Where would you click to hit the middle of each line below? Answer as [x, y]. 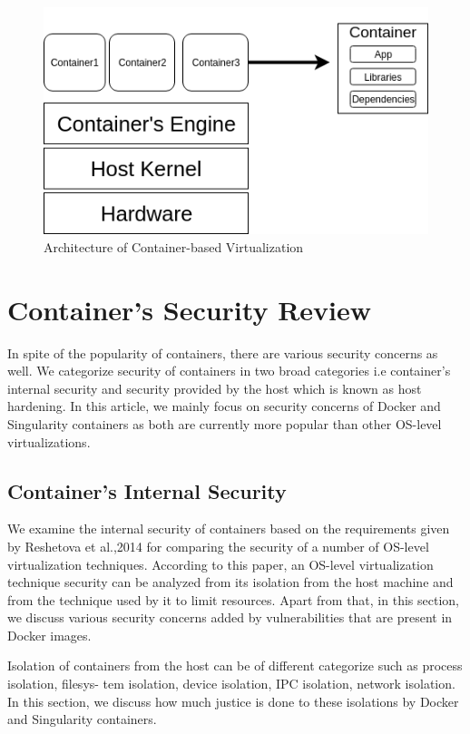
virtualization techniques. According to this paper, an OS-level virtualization [220, 564]
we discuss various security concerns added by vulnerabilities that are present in [230, 617]
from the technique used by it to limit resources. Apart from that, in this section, [233, 599]
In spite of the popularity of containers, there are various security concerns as [223, 352]
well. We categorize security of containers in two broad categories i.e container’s [229, 371]
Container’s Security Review [190, 309]
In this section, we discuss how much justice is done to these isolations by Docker [233, 701]
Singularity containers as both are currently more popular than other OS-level [225, 423]
